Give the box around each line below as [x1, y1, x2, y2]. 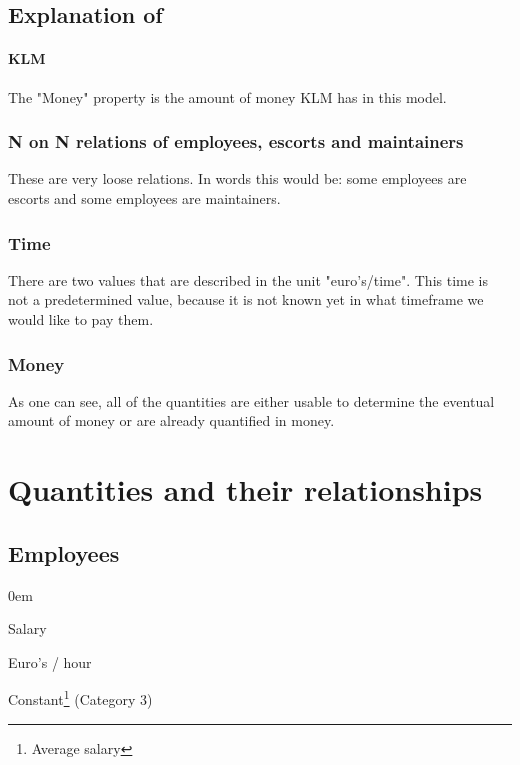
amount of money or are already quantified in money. [8, 410, 335, 431]
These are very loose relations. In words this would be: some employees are [8, 168, 467, 189]
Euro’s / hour [8, 651, 92, 672]
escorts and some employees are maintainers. [8, 187, 281, 208]
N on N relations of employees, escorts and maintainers [8, 129, 464, 154]
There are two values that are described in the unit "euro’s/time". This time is [8, 269, 489, 290]
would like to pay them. [8, 308, 154, 329]
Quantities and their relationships [8, 469, 483, 510]
